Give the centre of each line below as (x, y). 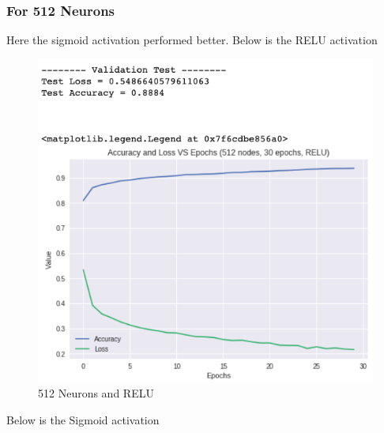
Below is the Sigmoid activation (83, 419)
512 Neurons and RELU (96, 393)
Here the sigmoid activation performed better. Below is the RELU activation (192, 40)
